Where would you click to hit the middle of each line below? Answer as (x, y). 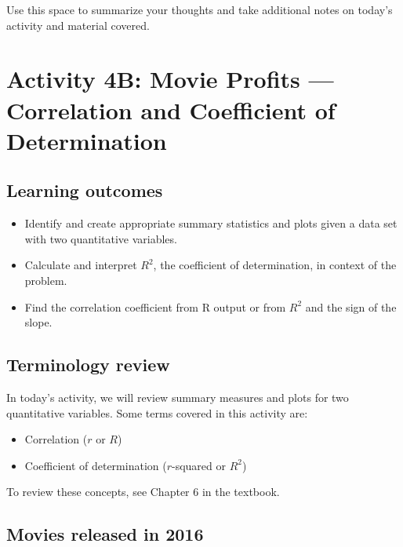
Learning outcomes (85, 190)
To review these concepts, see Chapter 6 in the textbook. (143, 492)
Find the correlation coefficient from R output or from (155, 306)
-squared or (199, 465)
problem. (46, 280)
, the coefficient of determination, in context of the (275, 265)
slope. (38, 322)
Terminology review (88, 365)
